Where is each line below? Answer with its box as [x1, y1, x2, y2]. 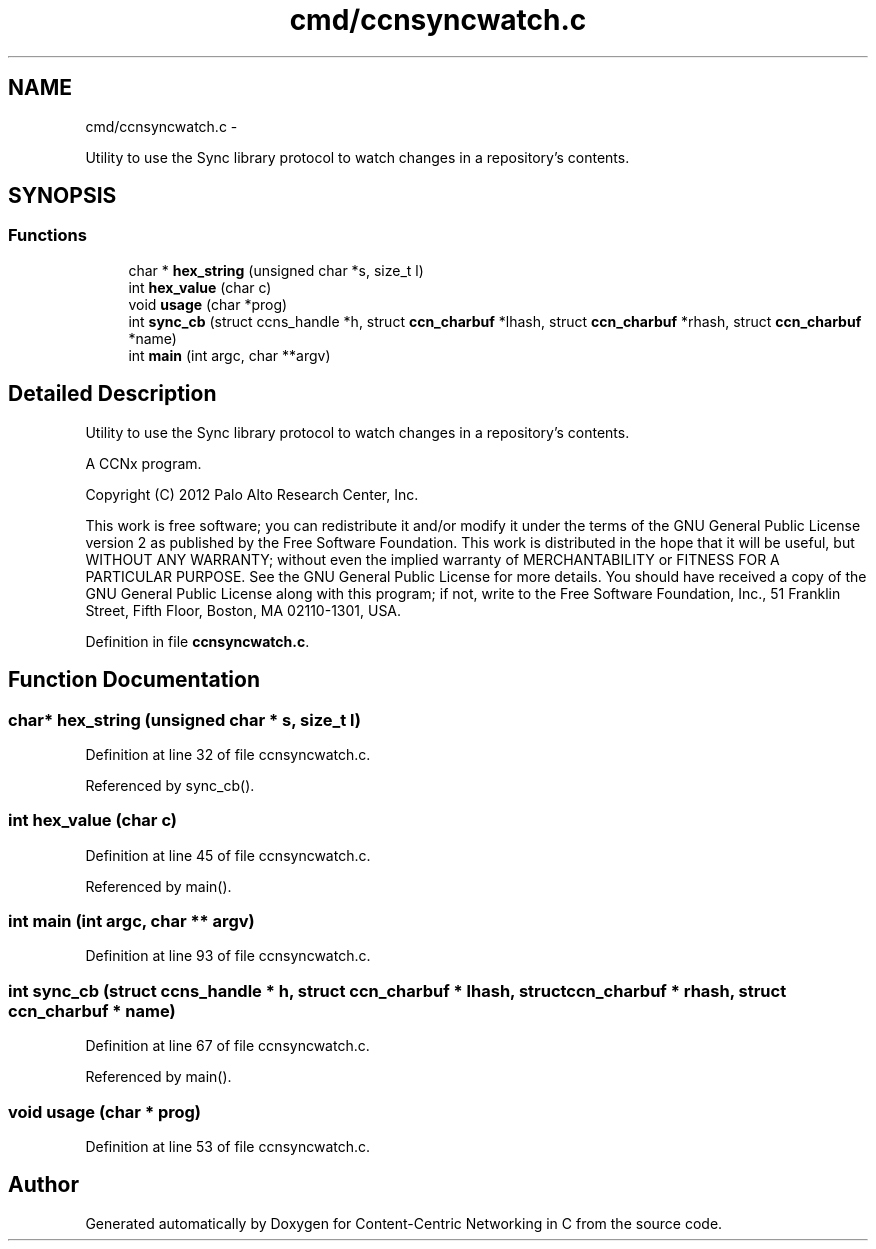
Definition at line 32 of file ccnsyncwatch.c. [85, 745, 371, 763]
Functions [8, 225, 87, 246]
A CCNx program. [85, 454, 202, 472]
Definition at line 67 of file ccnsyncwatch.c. [85, 1037, 370, 1055]
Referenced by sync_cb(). [85, 776, 255, 794]
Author [8, 1172, 79, 1198]
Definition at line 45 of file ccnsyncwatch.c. [85, 846, 371, 864]
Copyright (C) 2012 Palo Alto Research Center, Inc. [85, 485, 419, 503]
